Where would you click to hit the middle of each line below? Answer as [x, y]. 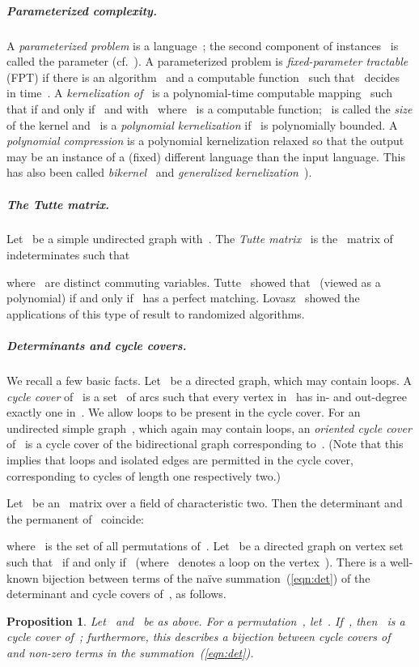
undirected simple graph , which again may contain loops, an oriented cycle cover [209, 428]
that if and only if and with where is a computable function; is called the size [209, 108]
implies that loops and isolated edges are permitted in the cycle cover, [180, 459]
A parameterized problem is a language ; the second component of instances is [203, 45]
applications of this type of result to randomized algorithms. [156, 313]
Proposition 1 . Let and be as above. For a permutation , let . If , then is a [206, 620]
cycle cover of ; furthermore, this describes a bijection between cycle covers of [199, 637]
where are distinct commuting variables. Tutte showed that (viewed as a [194, 282]
